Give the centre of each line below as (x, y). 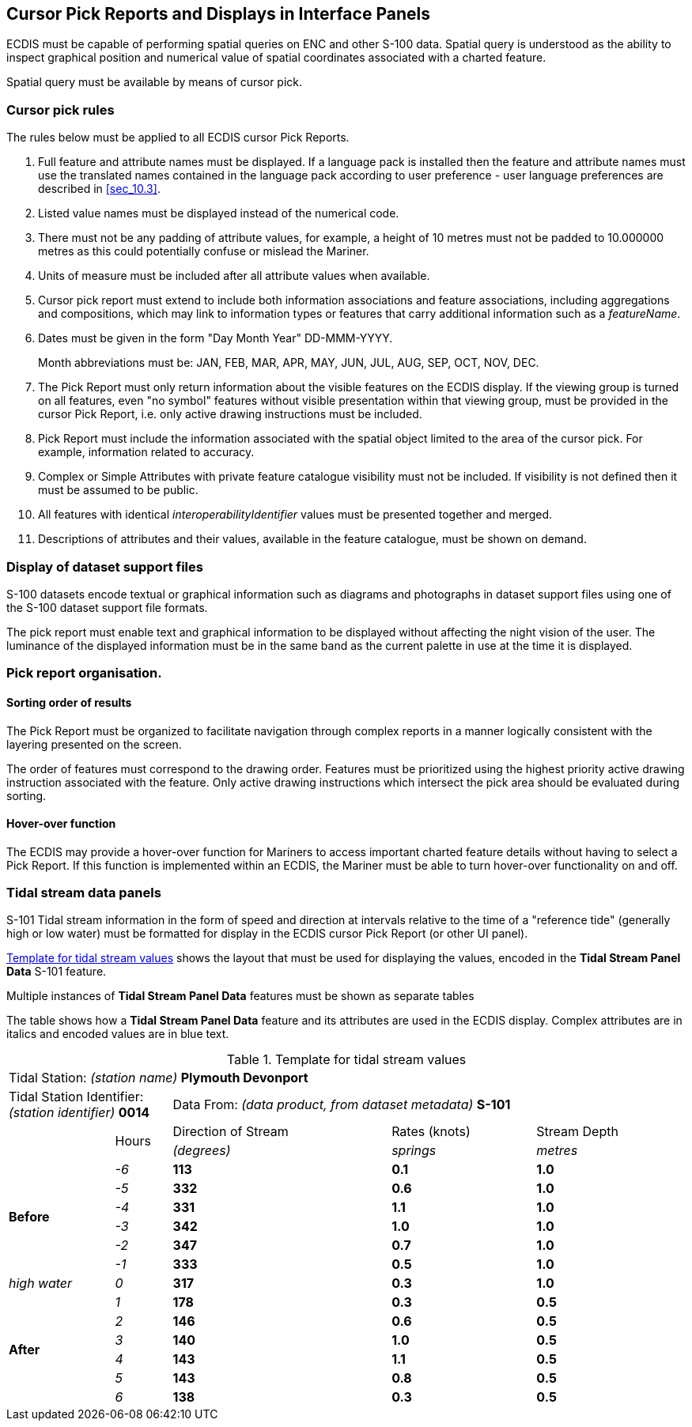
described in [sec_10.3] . (99, 189)
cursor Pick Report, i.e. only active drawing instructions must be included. (230, 414)
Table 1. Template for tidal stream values (346, 1060)
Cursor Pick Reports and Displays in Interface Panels (218, 14)
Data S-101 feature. (57, 972)
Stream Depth (577, 1132)
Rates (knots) (431, 1132)
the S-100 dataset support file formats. (107, 607)
